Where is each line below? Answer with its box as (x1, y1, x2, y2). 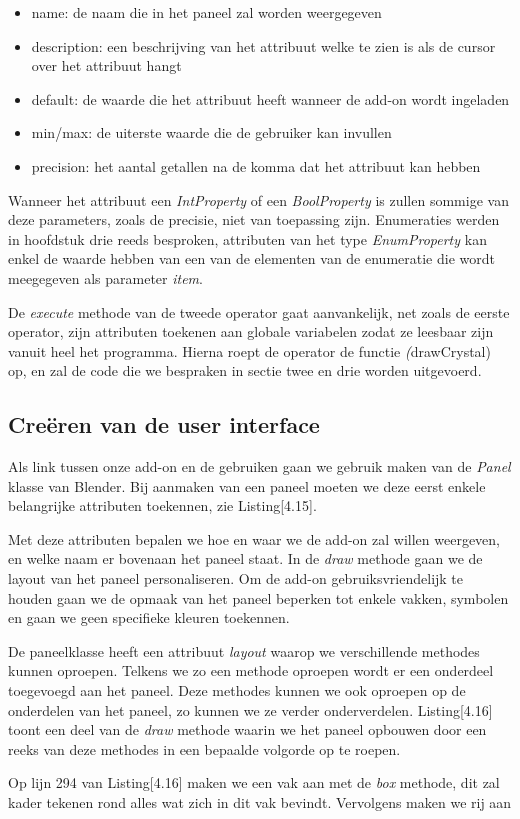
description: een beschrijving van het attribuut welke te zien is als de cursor (31, 35, 496, 56)
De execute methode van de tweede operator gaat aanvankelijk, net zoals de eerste (8, 301, 510, 322)
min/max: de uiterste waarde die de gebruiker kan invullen (31, 122, 392, 143)
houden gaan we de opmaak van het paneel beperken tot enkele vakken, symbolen (8, 587, 509, 608)
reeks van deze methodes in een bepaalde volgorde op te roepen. (8, 738, 401, 759)
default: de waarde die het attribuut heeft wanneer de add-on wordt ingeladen (31, 88, 510, 109)
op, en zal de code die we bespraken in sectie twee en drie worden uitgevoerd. (8, 360, 482, 381)
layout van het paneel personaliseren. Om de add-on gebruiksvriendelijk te (8, 568, 464, 589)
